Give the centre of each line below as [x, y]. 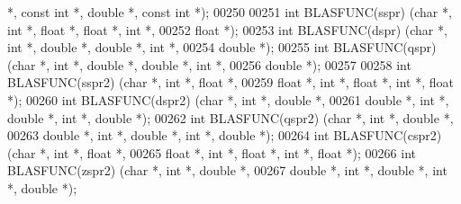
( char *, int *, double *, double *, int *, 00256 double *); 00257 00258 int [209, 64]
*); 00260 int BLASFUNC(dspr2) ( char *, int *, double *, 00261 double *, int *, [228, 99]
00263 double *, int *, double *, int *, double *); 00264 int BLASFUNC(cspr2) [225, 135]
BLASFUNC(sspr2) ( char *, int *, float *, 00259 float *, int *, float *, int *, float [230, 82]
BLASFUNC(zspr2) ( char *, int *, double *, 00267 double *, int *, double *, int [227, 170]
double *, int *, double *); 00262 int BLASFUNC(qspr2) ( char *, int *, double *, [230, 117]
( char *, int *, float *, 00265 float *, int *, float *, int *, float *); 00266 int [212, 152]
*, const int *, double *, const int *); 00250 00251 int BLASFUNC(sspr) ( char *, [230, 12]
